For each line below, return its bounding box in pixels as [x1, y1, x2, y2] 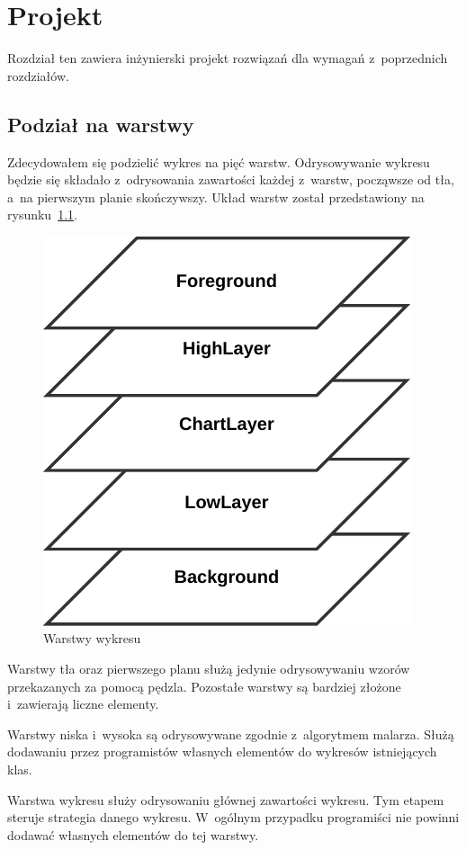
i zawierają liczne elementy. [7, 694, 159, 713]
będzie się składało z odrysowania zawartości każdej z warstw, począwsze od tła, [7, 170, 454, 189]
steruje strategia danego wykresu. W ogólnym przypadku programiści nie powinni [7, 808, 460, 827]
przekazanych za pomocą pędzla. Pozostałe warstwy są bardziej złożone [7, 676, 401, 695]
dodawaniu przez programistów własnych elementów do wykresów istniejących [7, 742, 437, 761]
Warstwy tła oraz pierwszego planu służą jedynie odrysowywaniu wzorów [7, 659, 410, 678]
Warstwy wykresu [43, 629, 141, 648]
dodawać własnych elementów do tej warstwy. [7, 825, 259, 844]
